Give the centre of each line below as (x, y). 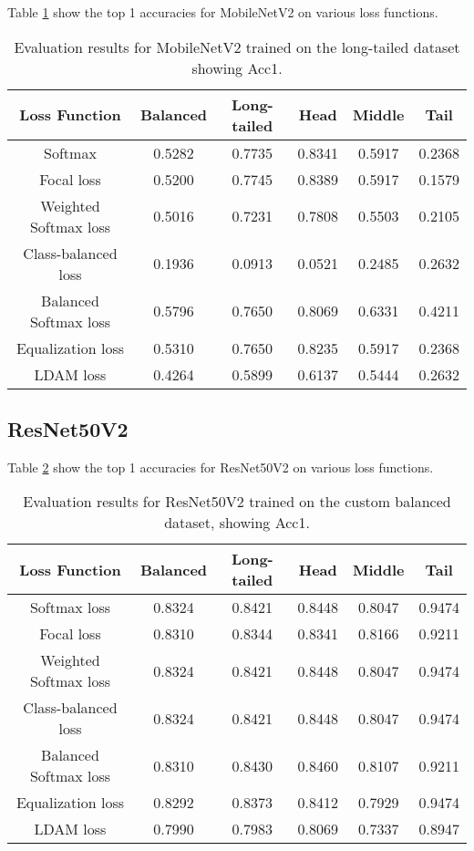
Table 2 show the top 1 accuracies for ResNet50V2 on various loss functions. (221, 467)
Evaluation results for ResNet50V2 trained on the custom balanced (237, 502)
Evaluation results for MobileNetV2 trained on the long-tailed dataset (237, 47)
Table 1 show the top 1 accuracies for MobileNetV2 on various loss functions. (223, 12)
